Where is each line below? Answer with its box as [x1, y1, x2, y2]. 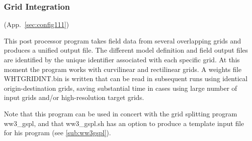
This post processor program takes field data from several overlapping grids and [4, 35, 241, 45]
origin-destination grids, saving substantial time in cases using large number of [4, 83, 237, 93]
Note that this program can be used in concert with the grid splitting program [4, 108, 237, 118]
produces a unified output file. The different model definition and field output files [4, 45, 248, 55]
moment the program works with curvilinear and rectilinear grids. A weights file [4, 64, 242, 74]
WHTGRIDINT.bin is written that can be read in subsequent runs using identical [4, 73, 248, 84]
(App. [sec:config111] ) [4, 19, 69, 29]
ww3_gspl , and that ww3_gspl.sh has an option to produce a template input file [4, 118, 244, 128]
